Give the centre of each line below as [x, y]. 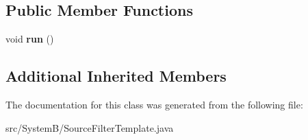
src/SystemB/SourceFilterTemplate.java [90, 127]
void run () [30, 39]
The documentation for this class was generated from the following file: [154, 104]
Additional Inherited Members [116, 76]
